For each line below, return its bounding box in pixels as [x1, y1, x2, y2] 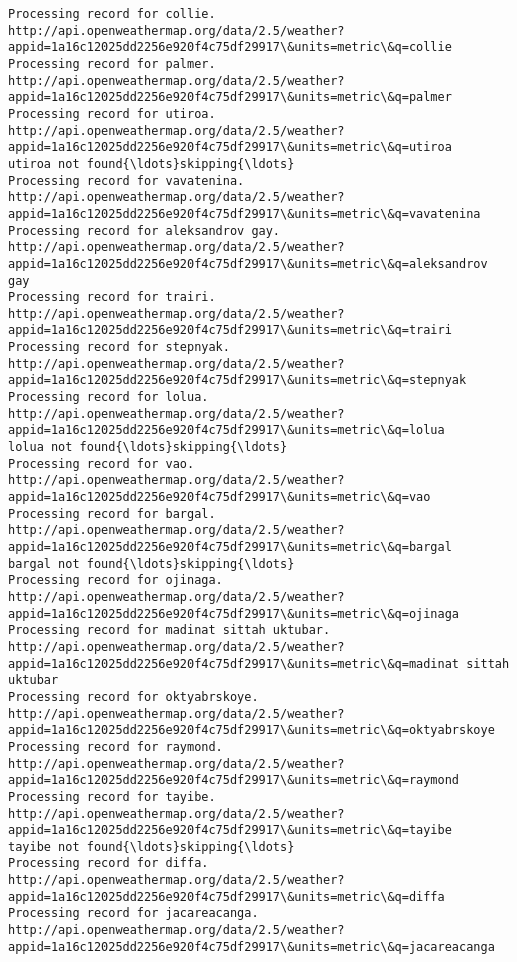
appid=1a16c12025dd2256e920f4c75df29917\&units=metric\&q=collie [8, 40, 452, 55]
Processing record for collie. [8, 7, 216, 21]
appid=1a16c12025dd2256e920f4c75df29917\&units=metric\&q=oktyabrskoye [8, 723, 495, 738]
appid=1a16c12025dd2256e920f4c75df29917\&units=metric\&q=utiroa [8, 140, 452, 155]
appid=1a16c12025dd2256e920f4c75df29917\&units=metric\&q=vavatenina [8, 206, 481, 221]
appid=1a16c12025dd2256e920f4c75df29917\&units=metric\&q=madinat [8, 656, 460, 671]
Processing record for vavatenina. [8, 173, 245, 188]
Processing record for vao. [8, 456, 195, 471]
